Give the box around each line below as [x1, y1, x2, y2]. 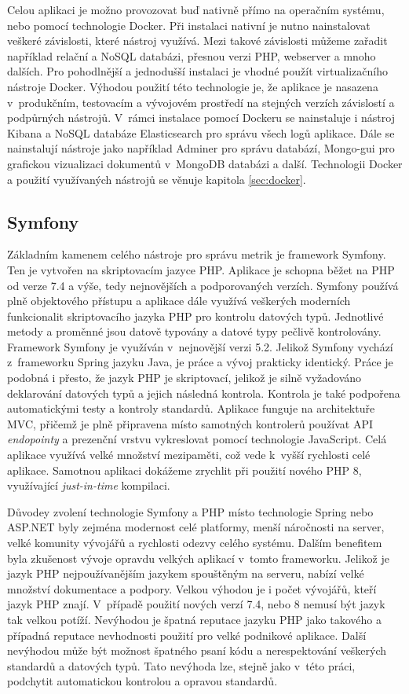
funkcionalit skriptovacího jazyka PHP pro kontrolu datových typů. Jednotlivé [7, 307, 384, 324]
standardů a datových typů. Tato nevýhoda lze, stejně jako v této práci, [7, 657, 356, 674]
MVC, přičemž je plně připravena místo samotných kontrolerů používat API [7, 415, 374, 431]
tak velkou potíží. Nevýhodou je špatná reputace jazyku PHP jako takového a [7, 611, 382, 627]
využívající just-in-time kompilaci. [7, 477, 170, 494]
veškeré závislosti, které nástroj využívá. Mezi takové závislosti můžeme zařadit [7, 32, 388, 49]
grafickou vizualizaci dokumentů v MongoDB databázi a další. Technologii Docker [7, 155, 403, 171]
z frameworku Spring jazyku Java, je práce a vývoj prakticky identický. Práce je [7, 354, 393, 370]
